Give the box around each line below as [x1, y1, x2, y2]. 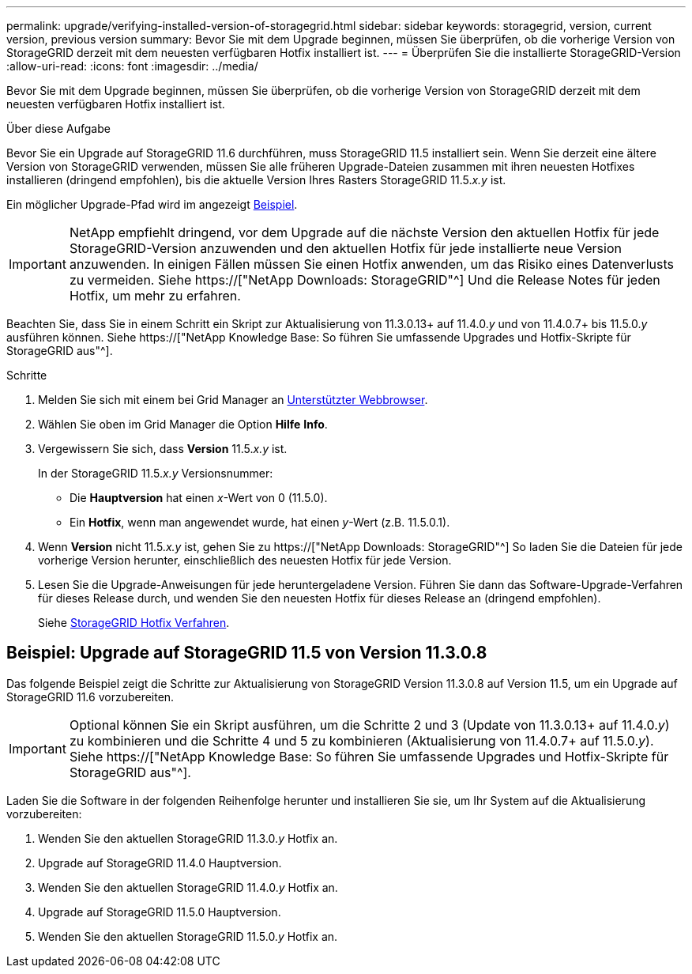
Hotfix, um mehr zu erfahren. [69, 288, 241, 304]
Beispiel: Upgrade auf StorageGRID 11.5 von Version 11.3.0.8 [6, 643, 487, 663]
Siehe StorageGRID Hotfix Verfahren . [38, 616, 230, 629]
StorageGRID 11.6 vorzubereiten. [6, 689, 175, 704]
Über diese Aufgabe [6, 122, 111, 135]
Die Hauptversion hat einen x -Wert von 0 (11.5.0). [70, 491, 328, 504]
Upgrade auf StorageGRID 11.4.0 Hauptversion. [38, 855, 282, 870]
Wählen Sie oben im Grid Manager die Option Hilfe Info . [38, 417, 328, 431]
